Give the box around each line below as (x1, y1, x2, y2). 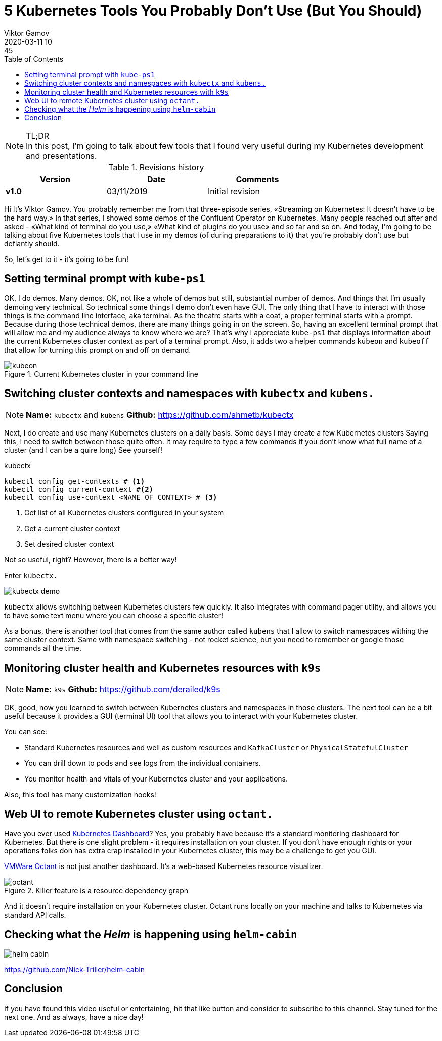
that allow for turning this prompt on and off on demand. (4, 345, 191, 354)
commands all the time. (4, 644, 81, 653)
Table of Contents (4, 54, 64, 63)
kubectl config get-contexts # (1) (4, 477, 145, 486)
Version (39, 173, 71, 184)
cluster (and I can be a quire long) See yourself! (4, 446, 162, 455)
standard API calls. (4, 910, 66, 920)
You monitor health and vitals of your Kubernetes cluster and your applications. (24, 774, 288, 784)
